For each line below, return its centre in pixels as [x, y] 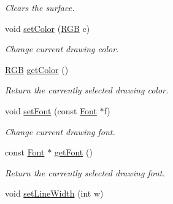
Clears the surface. [40, 7]
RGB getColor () [37, 69]
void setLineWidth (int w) [54, 193]
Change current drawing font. [60, 131]
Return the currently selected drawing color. [87, 90]
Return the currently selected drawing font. [85, 172]
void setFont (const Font [51, 110]
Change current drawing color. [62, 49]
